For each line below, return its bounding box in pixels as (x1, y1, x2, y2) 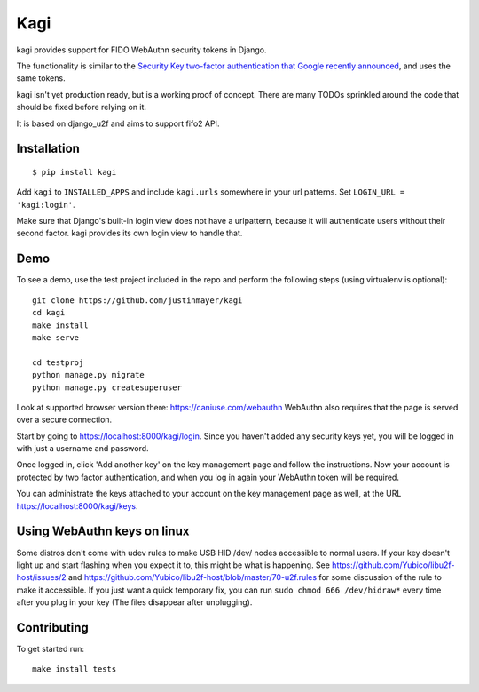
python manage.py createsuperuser (32, 382, 182, 393)
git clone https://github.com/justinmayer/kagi (32, 295, 243, 306)
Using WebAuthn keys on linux (16, 524, 190, 539)
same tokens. (16, 73, 66, 84)
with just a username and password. (16, 443, 150, 454)
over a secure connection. (16, 414, 113, 426)
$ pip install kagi (32, 167, 117, 177)
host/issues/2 (16, 572, 67, 583)
